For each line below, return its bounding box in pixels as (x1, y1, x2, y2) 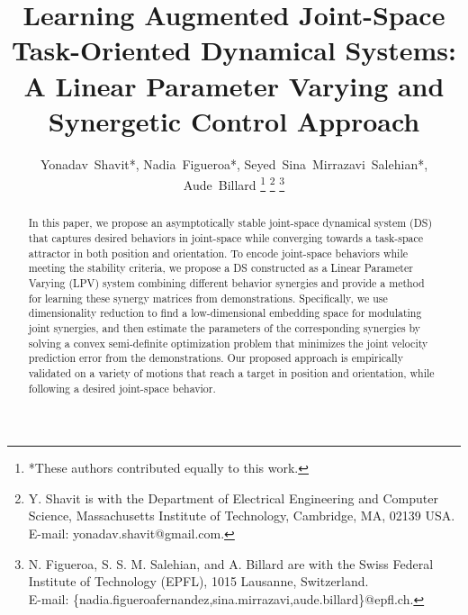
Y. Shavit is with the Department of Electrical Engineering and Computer (28, 488, 438, 507)
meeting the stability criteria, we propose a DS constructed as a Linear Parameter (28, 260, 413, 276)
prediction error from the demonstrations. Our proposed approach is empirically (28, 350, 403, 366)
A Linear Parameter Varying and (23, 67, 445, 104)
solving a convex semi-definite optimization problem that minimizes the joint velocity (28, 335, 428, 350)
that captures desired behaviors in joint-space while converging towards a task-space (28, 230, 424, 245)
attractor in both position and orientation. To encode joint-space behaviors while (28, 245, 408, 260)
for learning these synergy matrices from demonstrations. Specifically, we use (28, 290, 388, 305)
